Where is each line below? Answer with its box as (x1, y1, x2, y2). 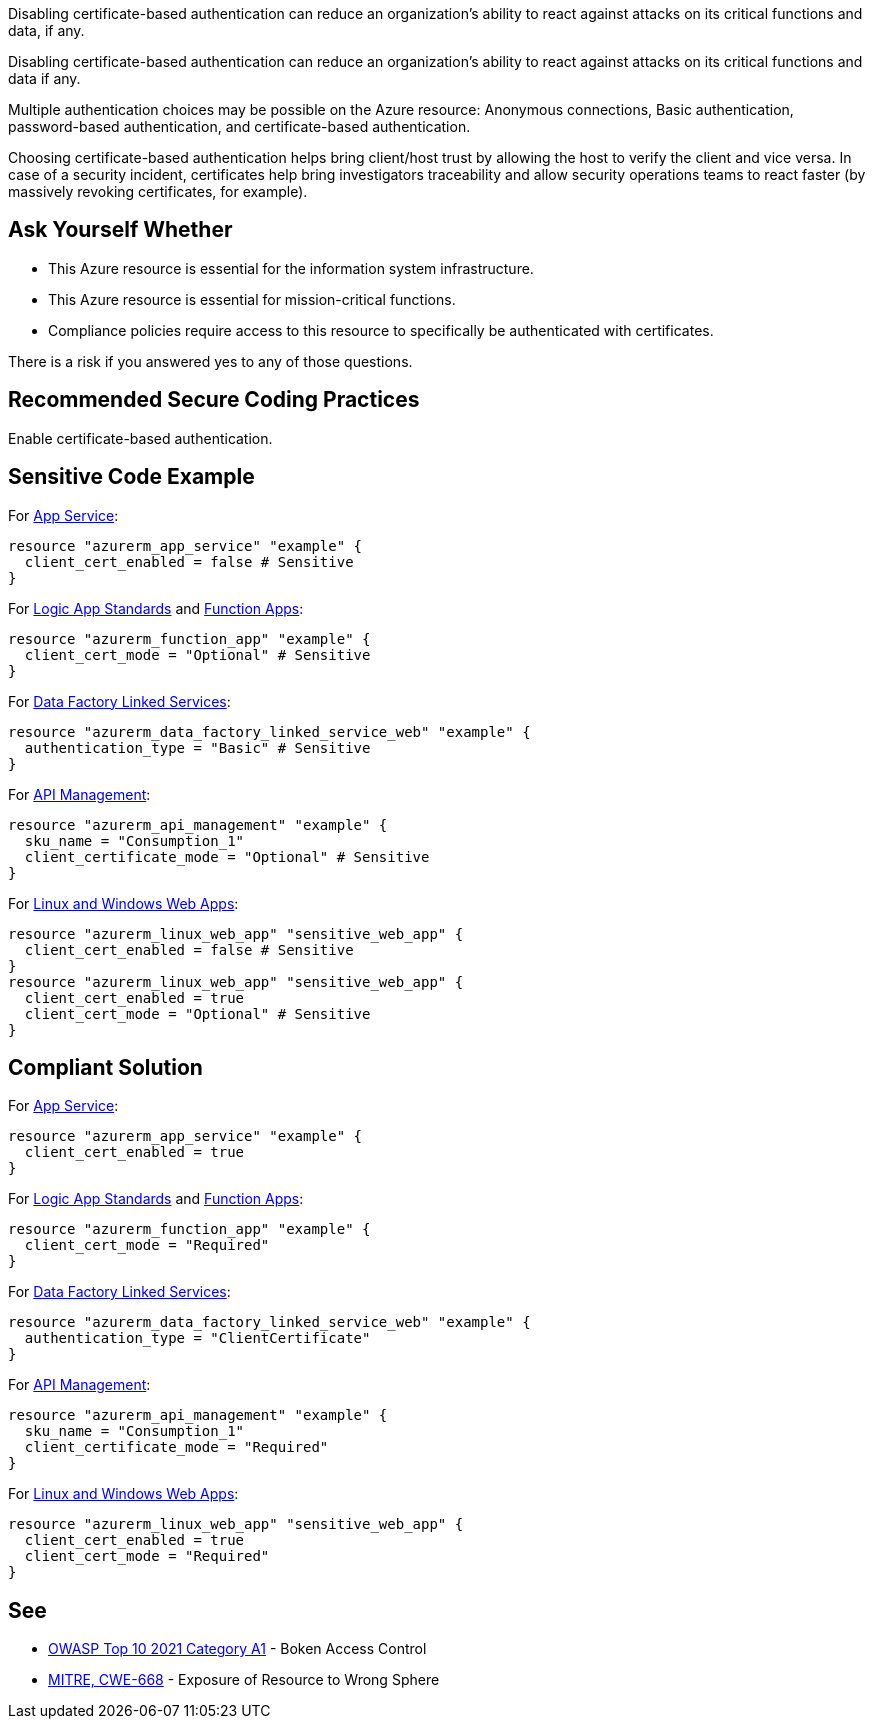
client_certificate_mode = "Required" (24, 1439, 329, 1456)
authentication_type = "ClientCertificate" (24, 1330, 371, 1347)
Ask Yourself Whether (8, 217, 233, 243)
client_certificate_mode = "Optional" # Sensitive (24, 848, 430, 865)
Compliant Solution (8, 1054, 203, 1080)
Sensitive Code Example (8, 464, 255, 490)
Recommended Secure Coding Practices (8, 387, 420, 413)
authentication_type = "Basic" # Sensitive (24, 739, 371, 756)
